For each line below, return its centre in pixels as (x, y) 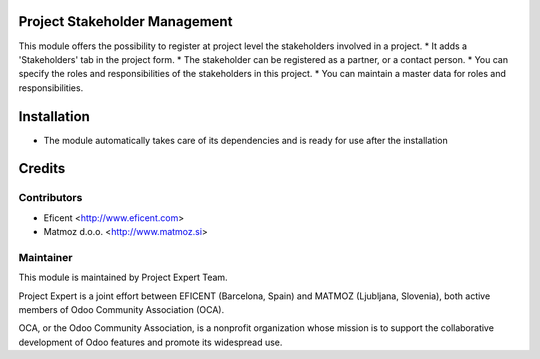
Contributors (50, 198)
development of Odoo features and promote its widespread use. (150, 342)
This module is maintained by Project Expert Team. (123, 277)
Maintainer (45, 257)
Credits (42, 168)
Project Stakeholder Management (125, 21)
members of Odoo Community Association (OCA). (121, 310)
